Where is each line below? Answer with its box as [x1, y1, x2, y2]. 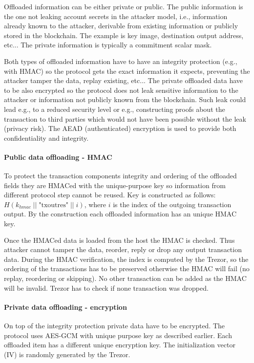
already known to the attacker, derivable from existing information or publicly [4, 21, 238, 31]
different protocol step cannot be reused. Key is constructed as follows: [4, 190, 216, 200]
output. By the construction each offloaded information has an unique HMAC [4, 209, 237, 219]
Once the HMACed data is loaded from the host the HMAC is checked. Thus [4, 235, 235, 245]
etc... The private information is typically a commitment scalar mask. [4, 40, 212, 50]
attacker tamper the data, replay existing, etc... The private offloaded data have [4, 75, 243, 85]
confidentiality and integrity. [4, 132, 89, 143]
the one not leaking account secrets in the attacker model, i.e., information [4, 11, 228, 21]
